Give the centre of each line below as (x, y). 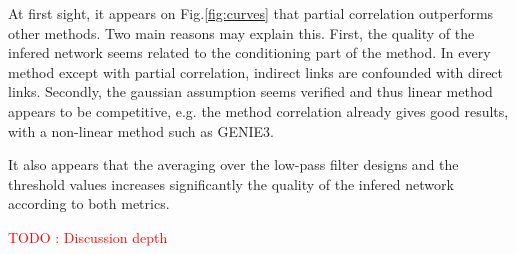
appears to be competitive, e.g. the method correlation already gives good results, (258, 110)
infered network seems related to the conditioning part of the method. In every (249, 52)
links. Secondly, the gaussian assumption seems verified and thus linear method (250, 91)
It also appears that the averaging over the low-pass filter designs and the (233, 164)
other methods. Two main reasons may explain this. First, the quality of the (241, 32)
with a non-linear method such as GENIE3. (141, 130)
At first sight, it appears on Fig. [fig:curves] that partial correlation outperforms (251, 13)
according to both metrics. (89, 203)
